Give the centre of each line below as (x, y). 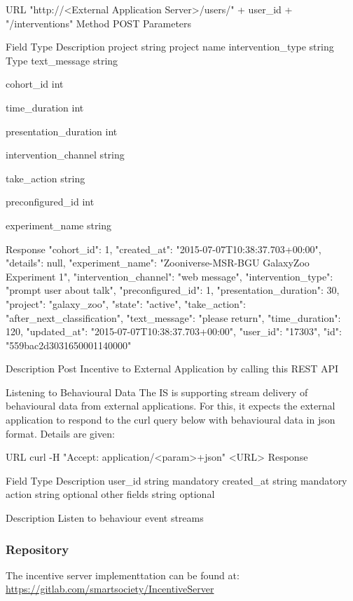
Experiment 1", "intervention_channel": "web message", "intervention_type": (169, 276)
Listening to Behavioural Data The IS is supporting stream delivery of (157, 392)
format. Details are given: (60, 433)
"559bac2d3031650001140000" (69, 345)
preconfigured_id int (50, 202)
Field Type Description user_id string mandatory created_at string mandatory (176, 480)
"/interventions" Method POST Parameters (99, 23)
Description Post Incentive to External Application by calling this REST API (172, 369)
